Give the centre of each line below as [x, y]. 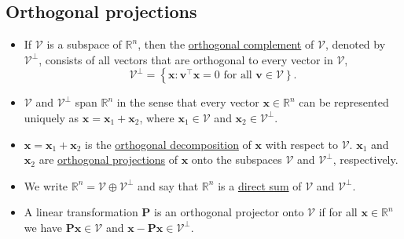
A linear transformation [81, 212]
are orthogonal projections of [108, 159]
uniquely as [51, 117]
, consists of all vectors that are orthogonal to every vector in [186, 59]
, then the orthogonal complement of [226, 44]
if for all [338, 212]
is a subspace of [84, 44]
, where [157, 117]
